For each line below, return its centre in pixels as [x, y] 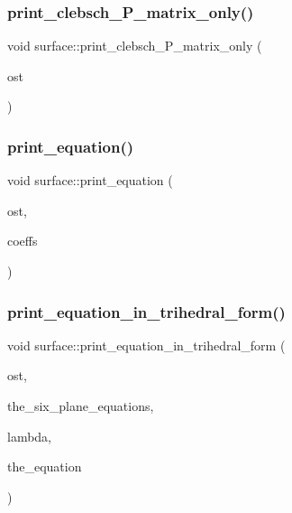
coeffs [23, 241]
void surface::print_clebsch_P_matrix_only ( [135, 46]
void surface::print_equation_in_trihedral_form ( [146, 345]
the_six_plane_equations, [81, 406]
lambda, [30, 436]
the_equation [45, 466]
